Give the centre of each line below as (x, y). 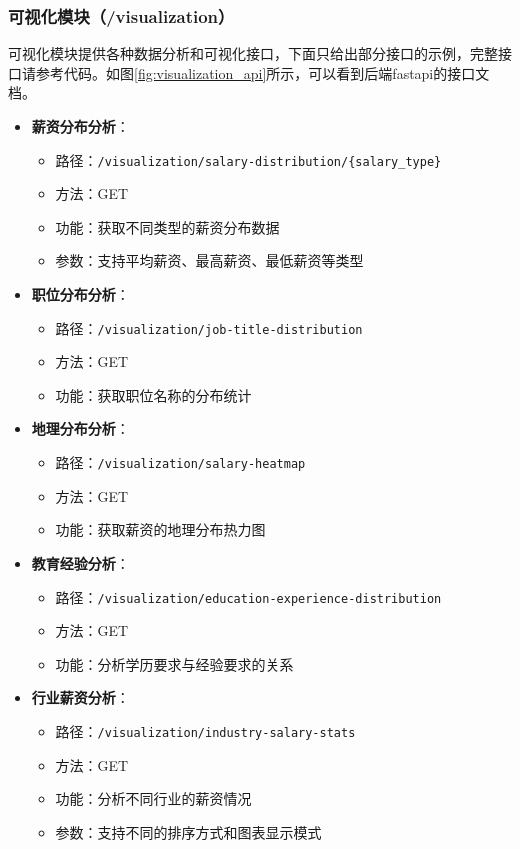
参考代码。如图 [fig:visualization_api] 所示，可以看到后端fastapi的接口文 (262, 72)
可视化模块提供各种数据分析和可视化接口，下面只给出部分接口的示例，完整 (253, 53)
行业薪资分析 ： (80, 697)
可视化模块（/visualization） (121, 15)
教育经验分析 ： (80, 562)
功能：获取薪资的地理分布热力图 (160, 529)
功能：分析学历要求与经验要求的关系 (174, 663)
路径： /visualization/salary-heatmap (180, 462)
